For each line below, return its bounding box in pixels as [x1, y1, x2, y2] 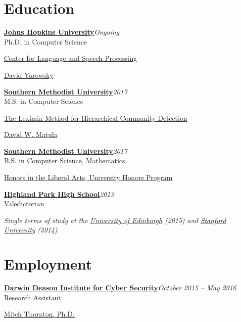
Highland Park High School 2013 [4, 188, 114, 199]
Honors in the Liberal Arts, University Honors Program [4, 172, 173, 183]
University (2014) [4, 225, 57, 235]
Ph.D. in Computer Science [4, 36, 87, 46]
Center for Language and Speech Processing [4, 53, 137, 63]
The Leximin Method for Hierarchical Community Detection [4, 112, 187, 123]
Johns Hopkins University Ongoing [4, 27, 120, 37]
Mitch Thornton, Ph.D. [4, 309, 75, 319]
